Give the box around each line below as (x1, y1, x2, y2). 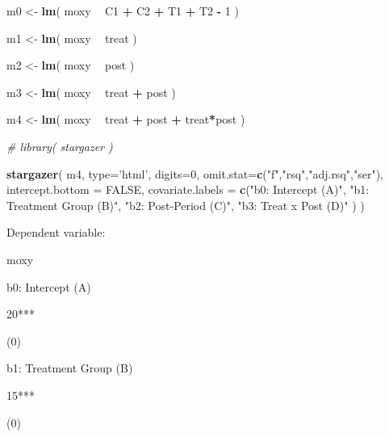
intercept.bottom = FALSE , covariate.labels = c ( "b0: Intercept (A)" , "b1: (6, 181, 370, 198)
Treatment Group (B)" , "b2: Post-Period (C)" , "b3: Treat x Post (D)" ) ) (6, 196, 365, 213)
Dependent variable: (6, 224, 106, 241)
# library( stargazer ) (6, 137, 113, 154)
